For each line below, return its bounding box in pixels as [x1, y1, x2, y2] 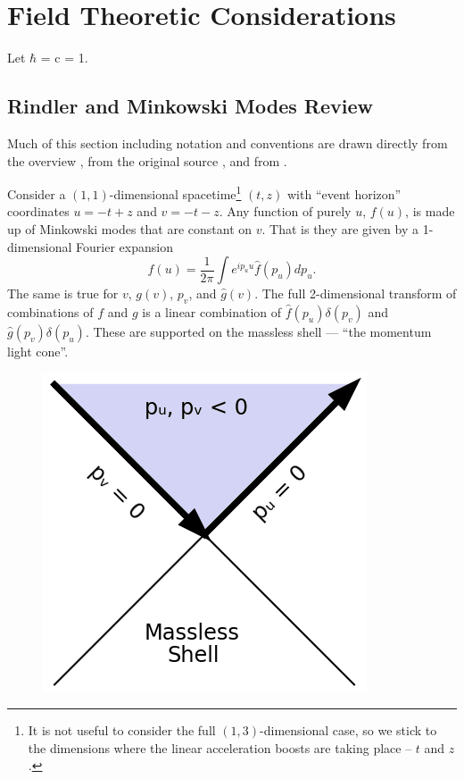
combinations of [7, 302, 94, 321]
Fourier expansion [76, 237, 173, 255]
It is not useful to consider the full [28, 721, 216, 740]
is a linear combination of [142, 302, 282, 321]
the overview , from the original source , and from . [7, 151, 287, 170]
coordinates [7, 202, 70, 221]
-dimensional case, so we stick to [260, 721, 437, 740]
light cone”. [7, 341, 69, 360]
